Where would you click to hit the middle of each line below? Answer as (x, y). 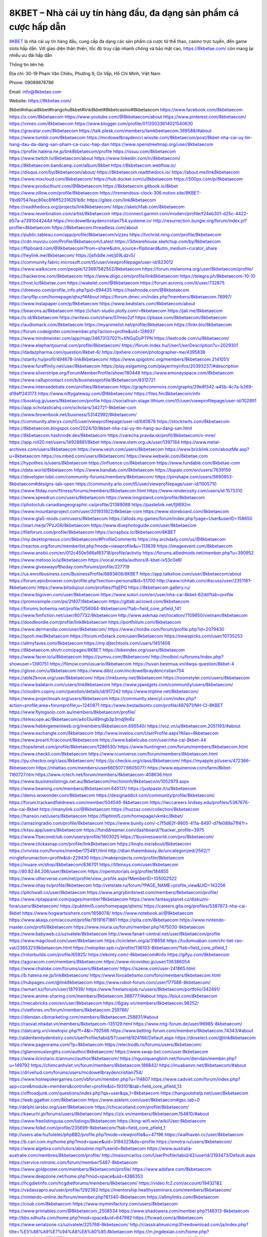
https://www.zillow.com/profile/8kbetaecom (54, 193)
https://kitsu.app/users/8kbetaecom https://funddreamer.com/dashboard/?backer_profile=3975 (107, 830)
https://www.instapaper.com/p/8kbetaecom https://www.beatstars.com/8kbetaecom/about (102, 304)
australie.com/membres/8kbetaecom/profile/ (55, 1155)
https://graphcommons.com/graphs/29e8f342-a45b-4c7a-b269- (186, 387)
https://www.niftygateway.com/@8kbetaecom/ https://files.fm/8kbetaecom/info (119, 394)
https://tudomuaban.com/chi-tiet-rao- (205, 941)
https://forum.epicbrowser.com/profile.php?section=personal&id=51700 (82, 581)
